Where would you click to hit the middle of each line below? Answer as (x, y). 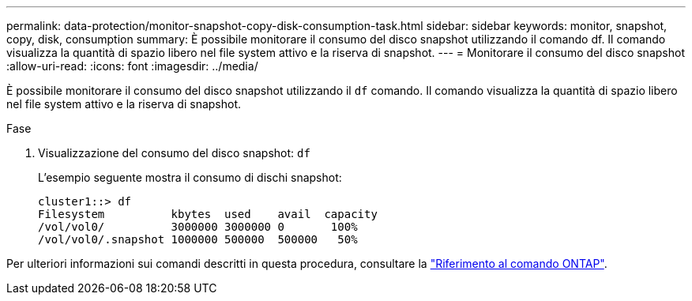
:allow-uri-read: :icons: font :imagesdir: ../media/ (132, 66)
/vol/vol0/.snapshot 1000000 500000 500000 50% (198, 239)
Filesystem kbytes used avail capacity (208, 214)
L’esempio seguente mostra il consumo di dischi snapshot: (190, 177)
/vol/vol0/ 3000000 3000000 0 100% (198, 227)
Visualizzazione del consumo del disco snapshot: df (174, 153)
